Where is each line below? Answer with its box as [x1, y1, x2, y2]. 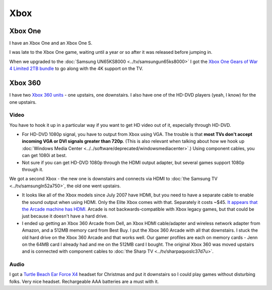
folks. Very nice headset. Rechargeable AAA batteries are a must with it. [9, 278, 159, 284]
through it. [22, 167, 44, 173]
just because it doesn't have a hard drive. [22, 213, 108, 219]
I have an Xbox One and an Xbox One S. [9, 40, 93, 46]
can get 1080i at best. [22, 153, 67, 159]
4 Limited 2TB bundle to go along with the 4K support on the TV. [9, 65, 144, 71]
